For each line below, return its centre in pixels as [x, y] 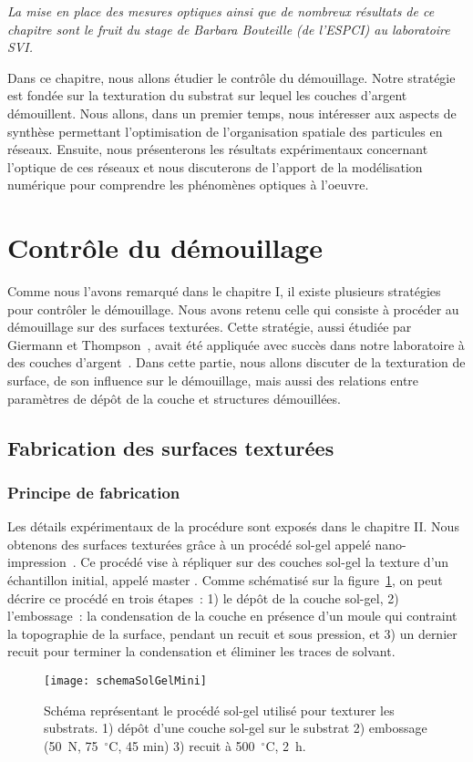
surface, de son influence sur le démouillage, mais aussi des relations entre [213, 381]
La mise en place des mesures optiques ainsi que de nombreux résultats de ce [221, 11]
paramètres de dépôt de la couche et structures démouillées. [174, 398]
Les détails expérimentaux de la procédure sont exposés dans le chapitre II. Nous [233, 526]
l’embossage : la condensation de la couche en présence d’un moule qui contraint [232, 616]
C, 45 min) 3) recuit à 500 [182, 745]
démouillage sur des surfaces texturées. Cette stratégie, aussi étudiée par [210, 327]
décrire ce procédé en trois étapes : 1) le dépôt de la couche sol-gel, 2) [203, 597]
